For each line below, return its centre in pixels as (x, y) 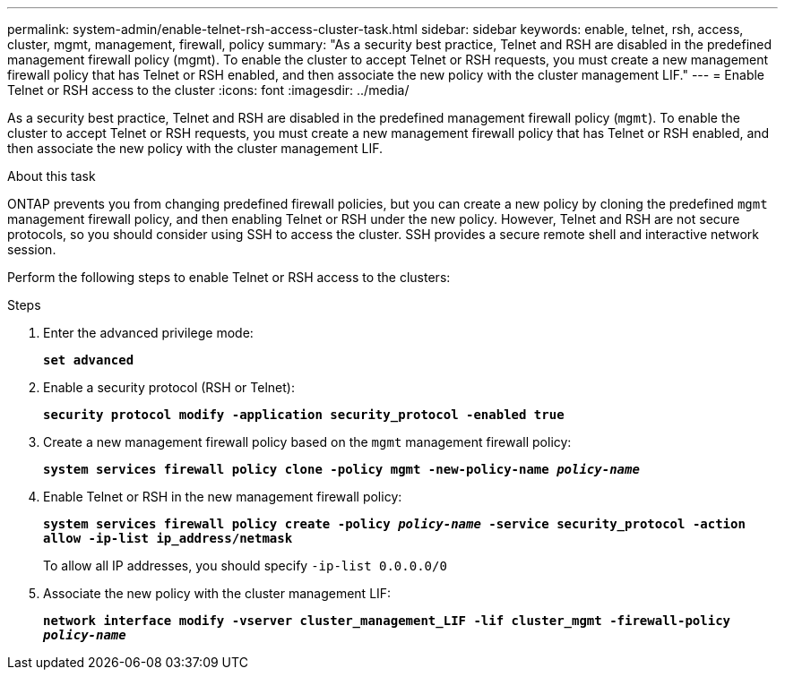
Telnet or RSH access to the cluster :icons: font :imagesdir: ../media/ (208, 90)
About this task (52, 176)
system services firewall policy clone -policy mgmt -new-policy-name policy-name (341, 469)
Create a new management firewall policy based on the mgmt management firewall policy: (307, 442)
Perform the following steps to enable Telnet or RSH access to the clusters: (229, 277)
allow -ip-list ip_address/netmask (168, 538)
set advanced (89, 360)
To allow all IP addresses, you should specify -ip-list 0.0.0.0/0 (245, 566)
